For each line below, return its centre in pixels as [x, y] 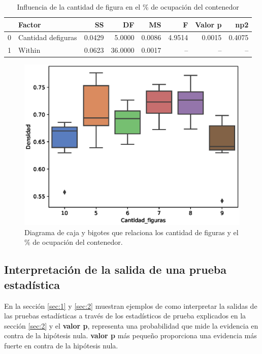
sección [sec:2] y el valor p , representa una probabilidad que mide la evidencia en [131, 325]
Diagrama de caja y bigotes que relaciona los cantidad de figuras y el [132, 232]
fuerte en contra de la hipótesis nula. [61, 346]
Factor [30, 24]
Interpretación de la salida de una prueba [115, 269]
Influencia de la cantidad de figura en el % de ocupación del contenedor [128, 7]
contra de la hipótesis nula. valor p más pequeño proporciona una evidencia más [130, 335]
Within [29, 50]
